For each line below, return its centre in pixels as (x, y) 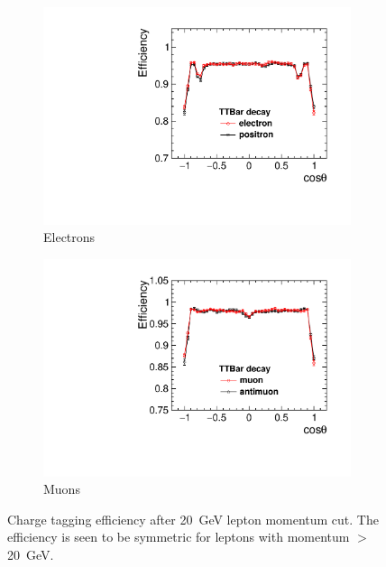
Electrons (69, 237)
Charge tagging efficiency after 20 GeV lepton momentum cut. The (193, 519)
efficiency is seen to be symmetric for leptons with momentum (179, 537)
